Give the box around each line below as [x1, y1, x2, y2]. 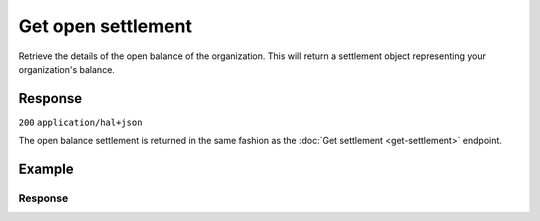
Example [18, 161, 74, 178]
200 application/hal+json [18, 116, 143, 128]
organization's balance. [18, 63, 115, 75]
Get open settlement [18, 15, 192, 37]
